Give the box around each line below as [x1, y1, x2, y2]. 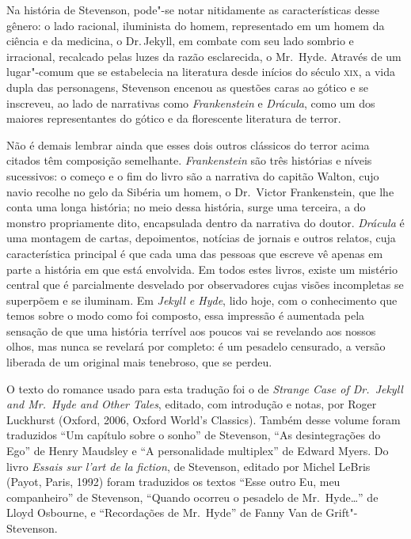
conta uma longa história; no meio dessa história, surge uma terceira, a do [6, 199, 366, 215]
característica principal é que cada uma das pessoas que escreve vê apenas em [6, 245, 383, 261]
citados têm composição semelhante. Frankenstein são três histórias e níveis [6, 152, 372, 169]
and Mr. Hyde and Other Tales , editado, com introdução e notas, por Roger [6, 396, 377, 412]
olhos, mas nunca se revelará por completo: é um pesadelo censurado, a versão [6, 338, 386, 355]
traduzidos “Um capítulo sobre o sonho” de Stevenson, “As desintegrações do [6, 427, 381, 443]
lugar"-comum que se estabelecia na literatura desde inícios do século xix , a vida [6, 63, 395, 80]
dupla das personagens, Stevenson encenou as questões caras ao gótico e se [6, 78, 368, 95]
